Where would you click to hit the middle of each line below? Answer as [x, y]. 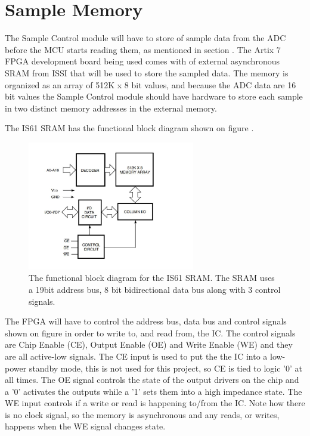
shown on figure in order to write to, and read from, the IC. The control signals [150, 333]
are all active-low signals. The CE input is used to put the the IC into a [136, 356]
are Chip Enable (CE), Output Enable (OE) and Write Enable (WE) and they [149, 344]
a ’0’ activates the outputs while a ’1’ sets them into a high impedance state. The [154, 391]
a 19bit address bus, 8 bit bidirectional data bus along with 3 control [155, 289]
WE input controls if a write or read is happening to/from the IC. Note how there [155, 403]
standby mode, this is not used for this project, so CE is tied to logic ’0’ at [166, 368]
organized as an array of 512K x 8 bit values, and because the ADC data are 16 [151, 84]
